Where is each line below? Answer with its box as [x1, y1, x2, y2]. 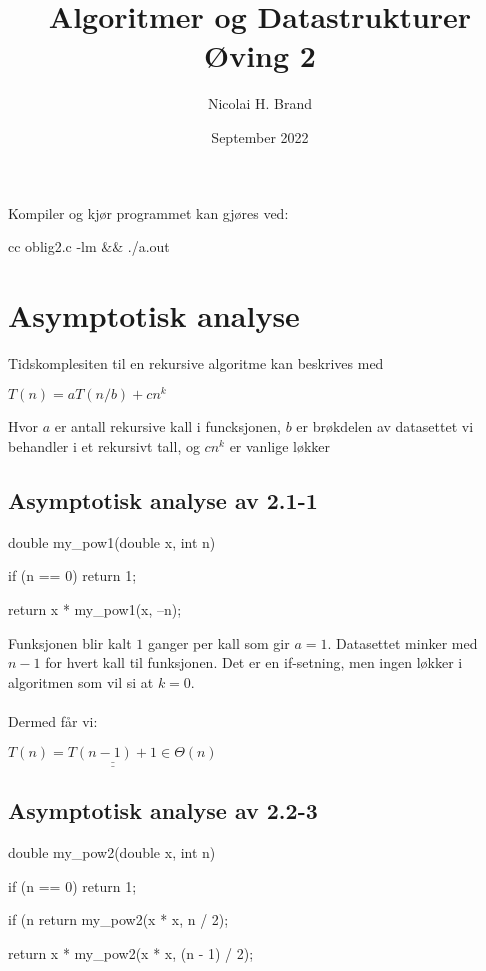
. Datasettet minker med [327, 632, 478, 653]
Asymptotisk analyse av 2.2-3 [8, 795, 318, 826]
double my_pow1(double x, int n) [8, 531, 216, 552]
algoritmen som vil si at [8, 671, 154, 692]
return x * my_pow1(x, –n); [8, 599, 182, 620]
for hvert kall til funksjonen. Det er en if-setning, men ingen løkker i [45, 652, 463, 673]
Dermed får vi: [8, 711, 98, 732]
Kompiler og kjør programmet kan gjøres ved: [8, 202, 289, 223]
